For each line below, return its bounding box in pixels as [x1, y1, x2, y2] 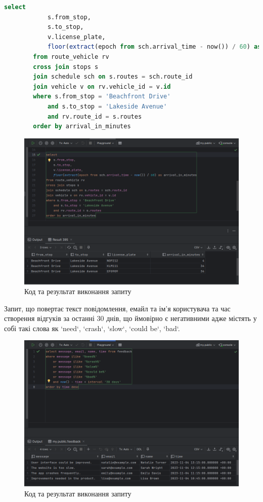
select [4, 4, 26, 11]
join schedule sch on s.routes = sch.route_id [33, 73, 193, 81]
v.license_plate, [47, 33, 106, 41]
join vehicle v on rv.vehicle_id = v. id [33, 83, 171, 90]
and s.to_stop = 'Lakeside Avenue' [47, 102, 167, 110]
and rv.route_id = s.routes [47, 113, 142, 120]
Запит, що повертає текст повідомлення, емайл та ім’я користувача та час [4, 303, 231, 313]
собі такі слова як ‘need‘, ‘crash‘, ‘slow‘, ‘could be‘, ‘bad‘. [4, 322, 180, 333]
